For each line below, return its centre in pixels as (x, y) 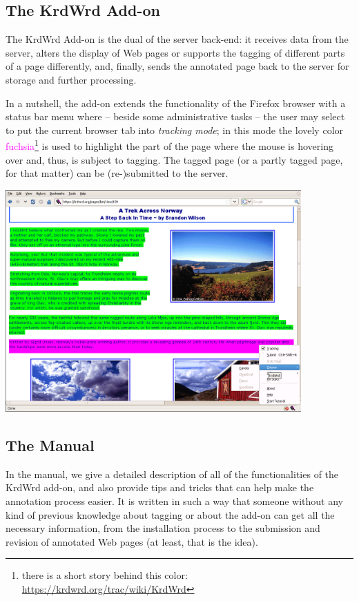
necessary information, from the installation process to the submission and (163, 528)
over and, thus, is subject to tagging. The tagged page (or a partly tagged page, (174, 159)
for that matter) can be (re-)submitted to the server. (117, 173)
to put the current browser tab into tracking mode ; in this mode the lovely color (175, 130)
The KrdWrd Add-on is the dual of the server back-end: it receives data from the (177, 39)
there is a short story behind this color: (105, 575)
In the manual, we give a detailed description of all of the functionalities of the (172, 474)
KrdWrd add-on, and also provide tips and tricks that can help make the (160, 487)
